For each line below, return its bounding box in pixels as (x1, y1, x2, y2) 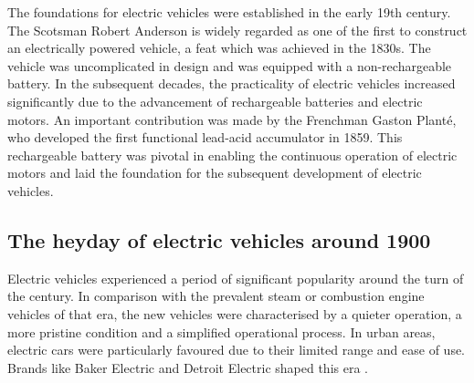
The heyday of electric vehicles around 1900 (7, 225, 431, 254)
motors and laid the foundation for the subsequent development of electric (7, 163, 422, 182)
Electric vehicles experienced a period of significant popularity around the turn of (7, 268, 464, 287)
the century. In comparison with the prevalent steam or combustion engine (7, 286, 425, 305)
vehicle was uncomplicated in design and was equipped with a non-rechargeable (7, 56, 452, 75)
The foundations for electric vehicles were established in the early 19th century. (7, 3, 451, 21)
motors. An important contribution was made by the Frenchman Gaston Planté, (7, 109, 457, 129)
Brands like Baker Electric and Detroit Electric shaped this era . (7, 357, 368, 377)
